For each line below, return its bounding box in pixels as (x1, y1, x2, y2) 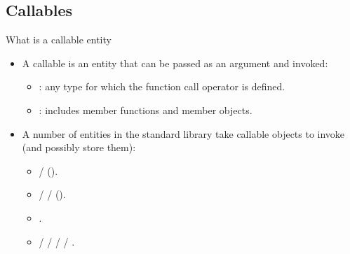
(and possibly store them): (22, 140, 136, 155)
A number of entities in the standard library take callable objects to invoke (22, 126, 345, 141)
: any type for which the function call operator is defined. (39, 79, 285, 94)
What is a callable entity (6, 32, 112, 47)
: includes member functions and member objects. (39, 102, 253, 117)
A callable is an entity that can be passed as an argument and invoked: (22, 55, 328, 70)
